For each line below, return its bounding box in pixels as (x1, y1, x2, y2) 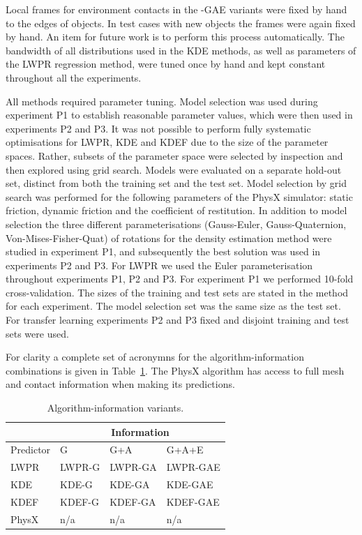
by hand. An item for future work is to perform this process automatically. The (6, 29, 345, 44)
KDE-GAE (166, 477, 213, 492)
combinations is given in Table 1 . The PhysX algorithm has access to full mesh (6, 363, 345, 377)
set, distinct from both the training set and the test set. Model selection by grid (6, 176, 347, 190)
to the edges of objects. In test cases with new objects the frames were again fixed (6, 15, 356, 30)
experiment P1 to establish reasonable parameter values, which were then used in (6, 107, 353, 122)
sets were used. (6, 326, 69, 340)
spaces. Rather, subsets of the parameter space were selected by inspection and (6, 148, 343, 163)
